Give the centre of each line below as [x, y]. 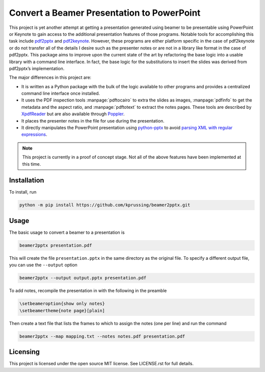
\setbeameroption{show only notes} [62, 304]
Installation [26, 181]
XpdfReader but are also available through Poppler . [73, 114]
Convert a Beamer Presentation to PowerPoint [105, 13]
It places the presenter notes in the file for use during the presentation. [93, 121]
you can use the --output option [43, 265]
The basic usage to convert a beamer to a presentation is [67, 232]
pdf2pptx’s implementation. [37, 68]
